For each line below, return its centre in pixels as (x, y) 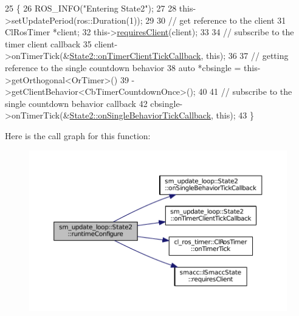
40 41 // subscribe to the (245, 91)
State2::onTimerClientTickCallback (135, 56)
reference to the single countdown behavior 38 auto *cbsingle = (123, 67)
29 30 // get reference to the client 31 (216, 20)
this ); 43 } (235, 115)
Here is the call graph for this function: (78, 135)
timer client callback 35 (48, 43)
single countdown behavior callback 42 (76, 103)
